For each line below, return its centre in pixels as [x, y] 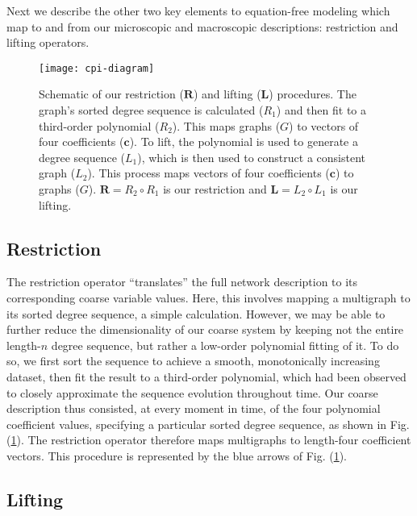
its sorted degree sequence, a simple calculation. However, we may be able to [196, 313]
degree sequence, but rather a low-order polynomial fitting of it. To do [225, 345]
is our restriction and [215, 189]
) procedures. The [313, 94]
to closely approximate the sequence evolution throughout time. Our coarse [192, 392]
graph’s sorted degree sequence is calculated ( [151, 110]
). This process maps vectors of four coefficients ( [208, 173]
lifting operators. [48, 42]
